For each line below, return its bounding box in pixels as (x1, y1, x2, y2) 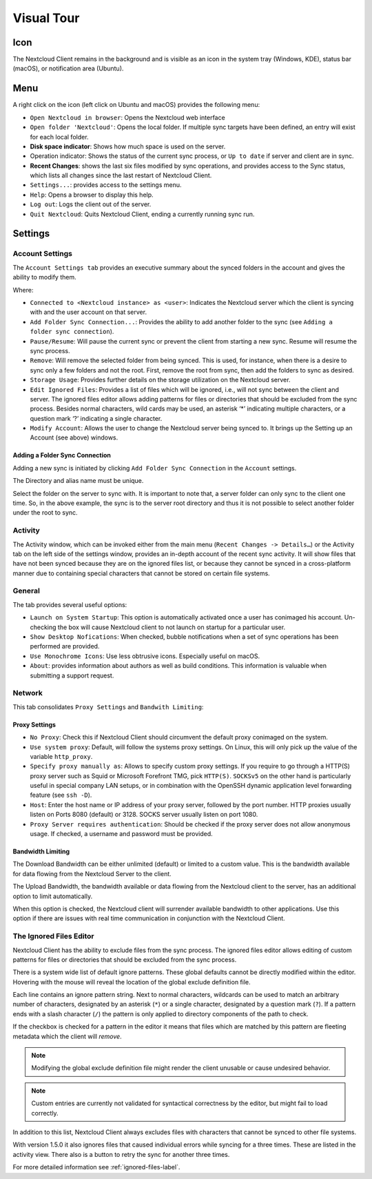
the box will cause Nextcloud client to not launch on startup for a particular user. (57, 623, 286, 631)
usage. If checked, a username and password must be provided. (30, 830, 213, 838)
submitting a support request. (30, 671, 114, 680)
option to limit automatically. (12, 892, 93, 900)
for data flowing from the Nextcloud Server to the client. (12, 869, 172, 878)
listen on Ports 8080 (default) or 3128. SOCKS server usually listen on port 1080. (30, 811, 258, 819)
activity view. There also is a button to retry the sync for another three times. (12, 1150, 230, 1158)
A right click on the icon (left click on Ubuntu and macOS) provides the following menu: (12, 101, 260, 109)
